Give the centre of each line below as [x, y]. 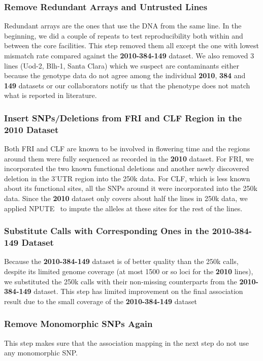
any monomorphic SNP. [41, 353]
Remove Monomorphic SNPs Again [78, 324]
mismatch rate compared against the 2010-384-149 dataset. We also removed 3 [129, 55]
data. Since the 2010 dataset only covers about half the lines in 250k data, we [126, 198]
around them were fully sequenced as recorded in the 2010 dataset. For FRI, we [129, 158]
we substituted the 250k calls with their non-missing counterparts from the [121, 281]
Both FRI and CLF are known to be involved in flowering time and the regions [127, 149]
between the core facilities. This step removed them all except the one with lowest [131, 45]
